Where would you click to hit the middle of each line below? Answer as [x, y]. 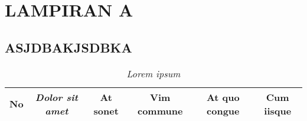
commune [160, 110]
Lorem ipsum [153, 73]
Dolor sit [56, 97]
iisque [278, 110]
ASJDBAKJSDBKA [68, 47]
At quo [223, 97]
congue [223, 110]
